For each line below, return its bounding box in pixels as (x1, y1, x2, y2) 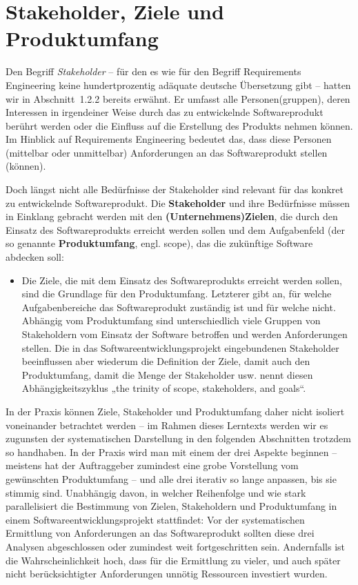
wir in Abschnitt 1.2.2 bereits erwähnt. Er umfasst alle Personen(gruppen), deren (6, 91, 350, 106)
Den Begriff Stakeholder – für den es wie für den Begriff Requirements (6, 64, 301, 79)
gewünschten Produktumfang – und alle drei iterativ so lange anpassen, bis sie (6, 471, 337, 486)
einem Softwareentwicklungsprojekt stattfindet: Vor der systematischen (6, 512, 305, 526)
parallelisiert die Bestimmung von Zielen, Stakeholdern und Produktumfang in (6, 499, 337, 513)
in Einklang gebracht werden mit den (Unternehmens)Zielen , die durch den (6, 209, 338, 224)
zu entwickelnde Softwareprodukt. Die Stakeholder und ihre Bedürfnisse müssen (6, 195, 350, 210)
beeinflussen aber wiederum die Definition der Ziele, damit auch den (21, 354, 310, 368)
